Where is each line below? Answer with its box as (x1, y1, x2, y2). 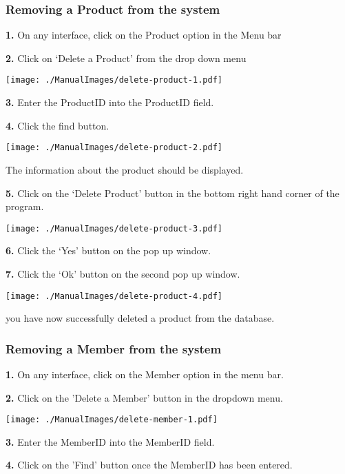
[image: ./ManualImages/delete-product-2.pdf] (6, 143, 222, 153)
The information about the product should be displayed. (6, 162, 244, 176)
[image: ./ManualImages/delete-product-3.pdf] (6, 223, 222, 234)
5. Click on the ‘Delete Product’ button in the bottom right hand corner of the (6, 185, 339, 200)
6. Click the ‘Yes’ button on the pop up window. (6, 243, 211, 258)
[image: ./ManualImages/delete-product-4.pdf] (6, 291, 222, 301)
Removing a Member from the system (6, 340, 222, 357)
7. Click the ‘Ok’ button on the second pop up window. (6, 266, 240, 280)
